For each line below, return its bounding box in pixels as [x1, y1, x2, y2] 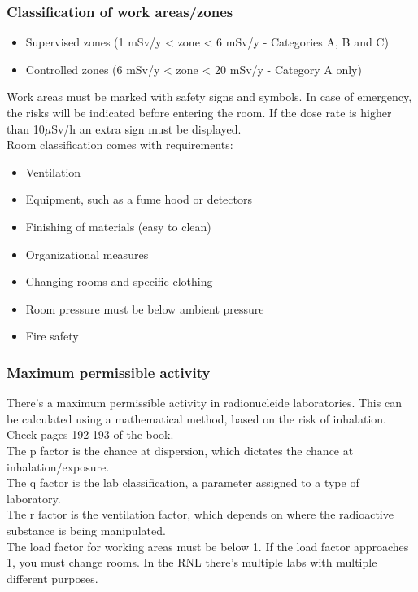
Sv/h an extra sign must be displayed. [51, 120, 242, 137]
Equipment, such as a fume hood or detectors [25, 191, 252, 208]
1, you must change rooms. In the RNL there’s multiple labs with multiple [7, 554, 377, 571]
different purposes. [7, 569, 98, 586]
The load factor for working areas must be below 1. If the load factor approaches [7, 537, 409, 555]
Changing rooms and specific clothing [25, 273, 213, 290]
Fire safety [25, 327, 79, 344]
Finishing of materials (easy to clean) [25, 217, 211, 235]
